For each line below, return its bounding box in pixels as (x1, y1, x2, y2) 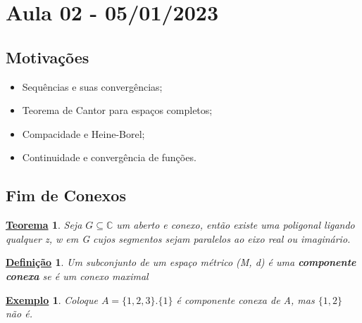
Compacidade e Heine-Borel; (22, 126, 145, 141)
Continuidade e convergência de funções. (22, 150, 196, 165)
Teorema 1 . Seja (6, 217, 82, 232)
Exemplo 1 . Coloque (6, 292, 98, 307)
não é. (6, 306, 32, 321)
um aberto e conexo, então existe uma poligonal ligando (116, 217, 355, 232)
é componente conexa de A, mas (176, 292, 315, 307)
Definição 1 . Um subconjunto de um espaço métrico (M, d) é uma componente (6, 255, 356, 270)
